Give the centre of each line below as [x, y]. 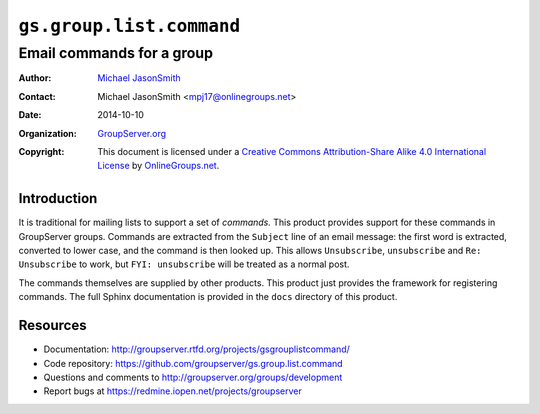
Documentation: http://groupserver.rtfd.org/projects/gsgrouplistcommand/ [196, 349]
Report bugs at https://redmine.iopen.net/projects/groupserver [172, 391]
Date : [30, 115]
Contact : [37, 96]
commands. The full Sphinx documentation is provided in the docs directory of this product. [208, 297]
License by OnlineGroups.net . [158, 166]
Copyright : [41, 151]
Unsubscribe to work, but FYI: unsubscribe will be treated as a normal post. [184, 264]
